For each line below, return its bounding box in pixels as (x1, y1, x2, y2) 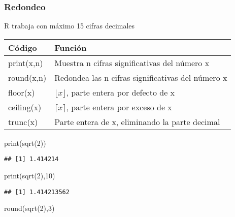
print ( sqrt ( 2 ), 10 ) (4, 170, 55, 181)
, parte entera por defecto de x (66, 86, 175, 98)
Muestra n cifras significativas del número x (54, 56, 210, 69)
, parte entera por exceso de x (66, 101, 172, 113)
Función (54, 41, 87, 53)
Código (8, 41, 37, 53)
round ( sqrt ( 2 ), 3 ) (4, 203, 55, 213)
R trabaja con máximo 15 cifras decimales (4, 20, 135, 31)
